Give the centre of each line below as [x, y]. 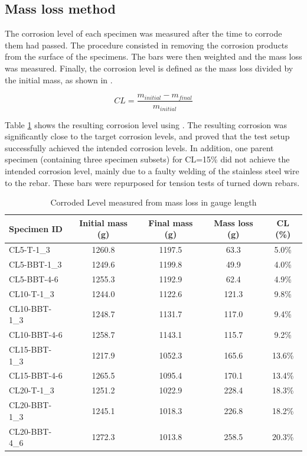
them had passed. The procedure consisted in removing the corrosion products [146, 45]
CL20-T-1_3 [32, 390]
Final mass [171, 222]
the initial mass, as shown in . [59, 79]
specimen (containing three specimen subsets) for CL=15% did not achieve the [147, 159]
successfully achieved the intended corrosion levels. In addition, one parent [139, 147]
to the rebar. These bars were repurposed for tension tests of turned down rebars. [152, 182]
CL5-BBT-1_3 [35, 264]
